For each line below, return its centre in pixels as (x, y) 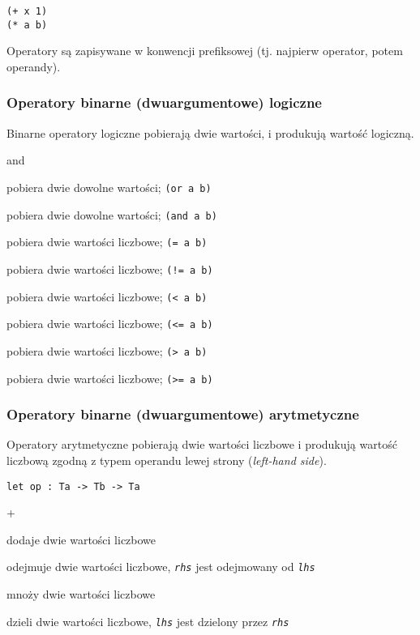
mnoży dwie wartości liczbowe (81, 594)
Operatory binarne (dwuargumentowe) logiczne (164, 102)
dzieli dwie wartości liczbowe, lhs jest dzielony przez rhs (148, 621)
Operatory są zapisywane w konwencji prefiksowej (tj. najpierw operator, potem (205, 51)
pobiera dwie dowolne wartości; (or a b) (109, 187)
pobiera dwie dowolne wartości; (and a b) (112, 214)
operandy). (34, 66)
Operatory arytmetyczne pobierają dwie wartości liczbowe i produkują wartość (202, 444)
